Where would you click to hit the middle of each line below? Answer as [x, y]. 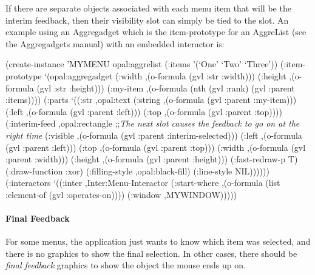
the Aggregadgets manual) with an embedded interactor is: [115, 43]
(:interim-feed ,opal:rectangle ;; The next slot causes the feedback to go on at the [153, 123]
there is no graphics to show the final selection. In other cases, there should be [151, 253]
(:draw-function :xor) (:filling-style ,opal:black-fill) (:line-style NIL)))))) [137, 171]
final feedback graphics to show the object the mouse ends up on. [126, 265]
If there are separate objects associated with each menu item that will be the [148, 8]
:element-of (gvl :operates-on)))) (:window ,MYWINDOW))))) [121, 194]
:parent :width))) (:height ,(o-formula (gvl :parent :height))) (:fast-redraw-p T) [152, 159]
